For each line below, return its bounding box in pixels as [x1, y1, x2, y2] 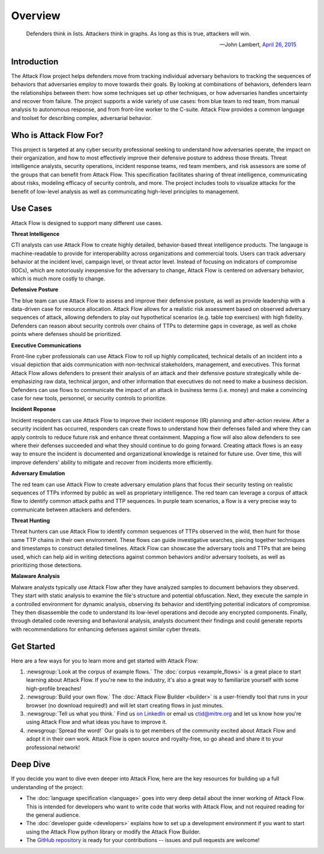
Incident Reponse [11, 406, 56, 413]
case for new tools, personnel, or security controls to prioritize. [11, 394, 167, 401]
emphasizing [11, 378, 43, 385]
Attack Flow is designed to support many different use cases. [11, 219, 163, 226]
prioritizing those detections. [11, 562, 82, 569]
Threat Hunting [11, 517, 50, 525]
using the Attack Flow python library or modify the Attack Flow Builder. [26, 828, 201, 835]
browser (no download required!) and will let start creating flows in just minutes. [26, 702, 224, 709]
